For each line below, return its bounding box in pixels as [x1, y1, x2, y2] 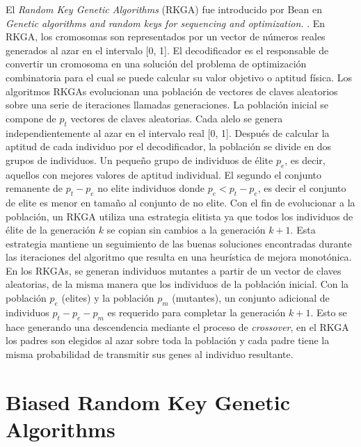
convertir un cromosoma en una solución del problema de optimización [6, 56, 307, 71]
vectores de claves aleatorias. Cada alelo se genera [70, 111, 283, 125]
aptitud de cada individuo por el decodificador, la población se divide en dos [6, 139, 332, 154]
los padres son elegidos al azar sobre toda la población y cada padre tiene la [6, 333, 330, 348]
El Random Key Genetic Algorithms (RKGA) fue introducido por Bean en [6, 2, 322, 16]
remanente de [6, 181, 63, 195]
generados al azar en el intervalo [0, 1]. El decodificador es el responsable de [6, 42, 329, 57]
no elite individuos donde [97, 181, 205, 195]
